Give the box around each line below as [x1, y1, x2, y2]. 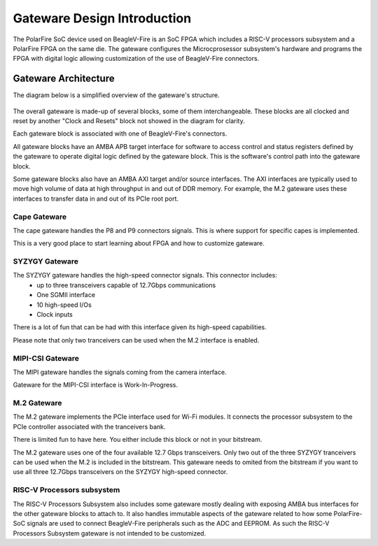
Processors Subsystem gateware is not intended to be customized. [13, 529, 206, 538]
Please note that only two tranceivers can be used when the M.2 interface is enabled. [13, 336, 260, 344]
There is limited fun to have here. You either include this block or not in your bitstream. [13, 436, 262, 444]
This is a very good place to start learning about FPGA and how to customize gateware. [13, 239, 265, 247]
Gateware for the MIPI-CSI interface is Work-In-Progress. [13, 381, 178, 389]
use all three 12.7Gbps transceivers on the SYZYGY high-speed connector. [13, 468, 228, 476]
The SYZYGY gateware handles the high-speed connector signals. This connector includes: [13, 271, 278, 280]
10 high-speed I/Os [36, 301, 92, 309]
